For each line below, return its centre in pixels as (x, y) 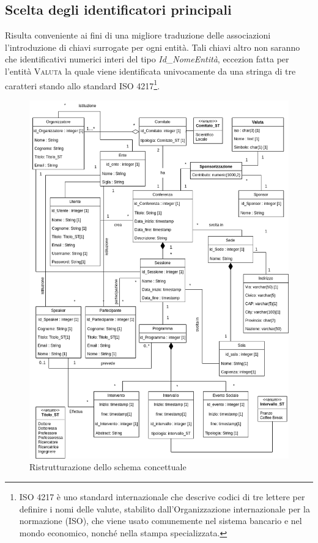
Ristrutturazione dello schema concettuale (108, 467)
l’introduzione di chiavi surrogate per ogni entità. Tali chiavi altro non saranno (153, 47)
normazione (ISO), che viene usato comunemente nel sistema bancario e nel (161, 521)
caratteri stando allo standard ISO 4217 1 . (83, 84)
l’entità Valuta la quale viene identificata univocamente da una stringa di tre (150, 71)
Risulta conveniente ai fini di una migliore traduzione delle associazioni (138, 35)
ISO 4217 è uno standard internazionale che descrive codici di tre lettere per (162, 496)
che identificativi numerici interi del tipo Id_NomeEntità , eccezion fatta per (147, 59)
